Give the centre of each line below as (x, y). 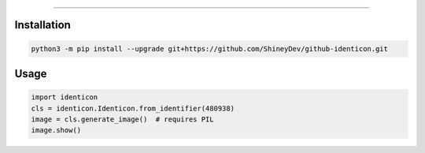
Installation (42, 25)
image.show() (56, 131)
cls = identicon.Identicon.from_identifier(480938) (133, 108)
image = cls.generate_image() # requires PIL (122, 119)
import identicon (65, 97)
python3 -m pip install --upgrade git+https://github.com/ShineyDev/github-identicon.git (210, 49)
